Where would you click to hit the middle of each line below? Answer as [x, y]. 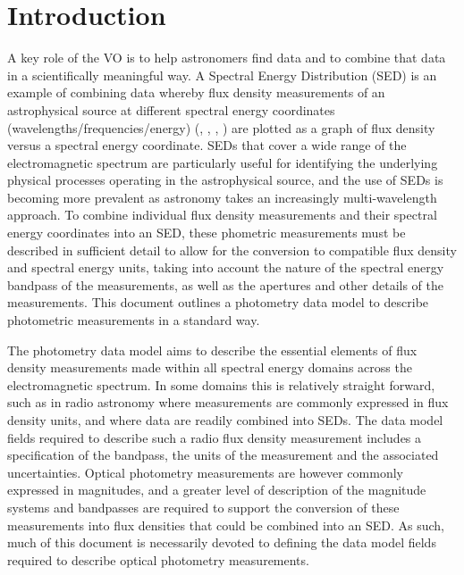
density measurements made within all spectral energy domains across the [210, 367]
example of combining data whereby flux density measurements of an [196, 92]
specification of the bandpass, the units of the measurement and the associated [223, 455]
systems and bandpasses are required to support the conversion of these [203, 507]
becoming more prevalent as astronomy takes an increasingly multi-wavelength [222, 197]
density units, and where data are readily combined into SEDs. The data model [225, 420]
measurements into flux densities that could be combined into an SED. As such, [226, 525]
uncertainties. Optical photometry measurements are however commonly [205, 472]
